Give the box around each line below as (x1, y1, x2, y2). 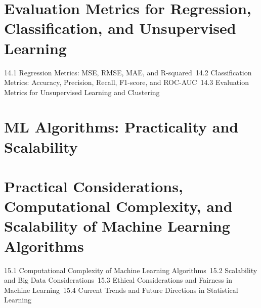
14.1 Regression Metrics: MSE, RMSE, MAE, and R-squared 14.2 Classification (4, 67, 252, 77)
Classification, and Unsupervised (4, 18, 236, 38)
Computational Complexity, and (4, 196, 233, 216)
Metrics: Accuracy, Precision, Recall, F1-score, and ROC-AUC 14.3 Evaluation (4, 77, 249, 87)
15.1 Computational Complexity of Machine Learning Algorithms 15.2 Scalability (4, 265, 257, 275)
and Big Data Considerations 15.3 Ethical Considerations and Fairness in (4, 275, 232, 285)
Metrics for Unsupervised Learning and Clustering (4, 86, 160, 97)
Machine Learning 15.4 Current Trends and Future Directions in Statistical (4, 284, 238, 295)
